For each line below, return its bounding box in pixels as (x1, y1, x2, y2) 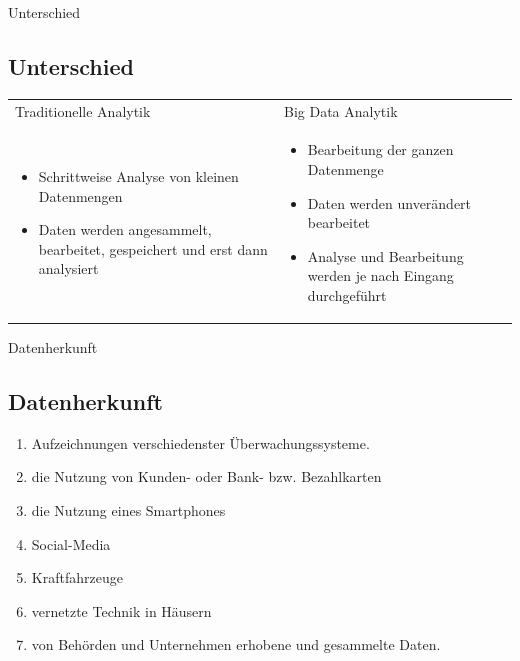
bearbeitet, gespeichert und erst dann (38, 238, 268, 259)
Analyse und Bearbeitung (307, 245, 464, 266)
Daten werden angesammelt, (38, 219, 212, 240)
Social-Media (31, 533, 111, 554)
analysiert (38, 258, 99, 279)
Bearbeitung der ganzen (307, 139, 454, 160)
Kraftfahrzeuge (31, 567, 123, 588)
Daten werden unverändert (307, 192, 472, 213)
